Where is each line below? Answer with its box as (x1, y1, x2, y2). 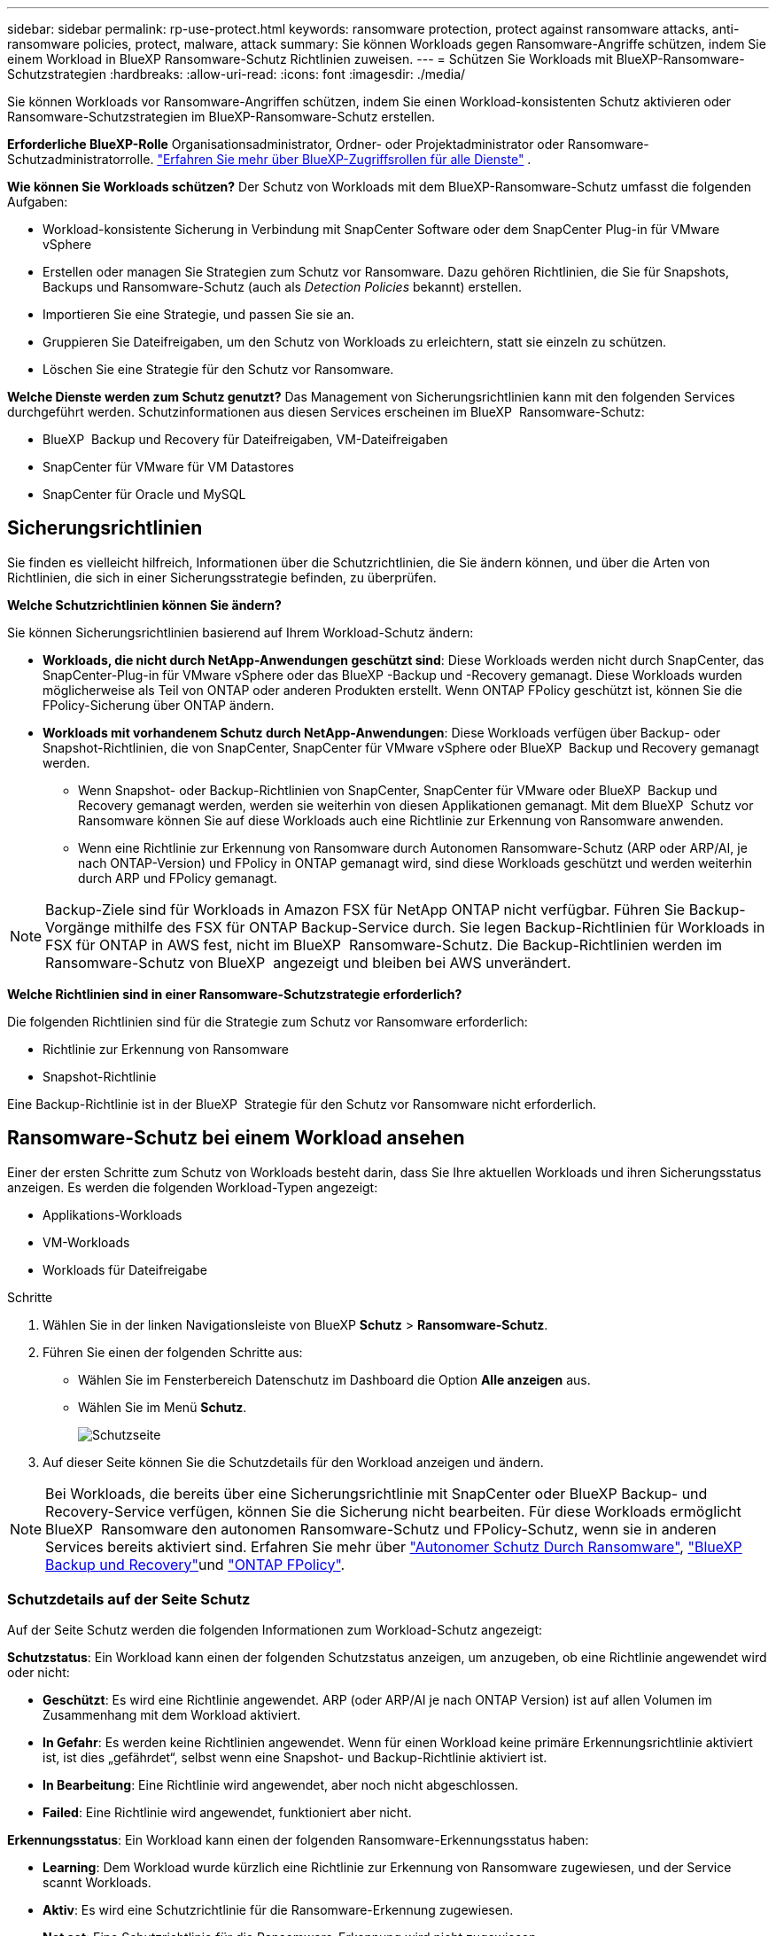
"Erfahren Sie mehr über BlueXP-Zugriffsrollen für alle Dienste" (157, 152, 524, 167)
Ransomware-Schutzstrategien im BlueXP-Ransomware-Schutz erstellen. (7, 109, 436, 124)
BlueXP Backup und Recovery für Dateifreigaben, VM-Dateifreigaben (43, 432, 448, 447)
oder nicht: (7, 1665, 70, 1681)
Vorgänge (45, 917, 111, 936)
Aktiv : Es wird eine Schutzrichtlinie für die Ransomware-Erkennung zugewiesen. (43, 1902, 514, 1918)
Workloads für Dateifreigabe (43, 1261, 207, 1277)
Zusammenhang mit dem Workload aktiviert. (43, 1707, 301, 1723)
